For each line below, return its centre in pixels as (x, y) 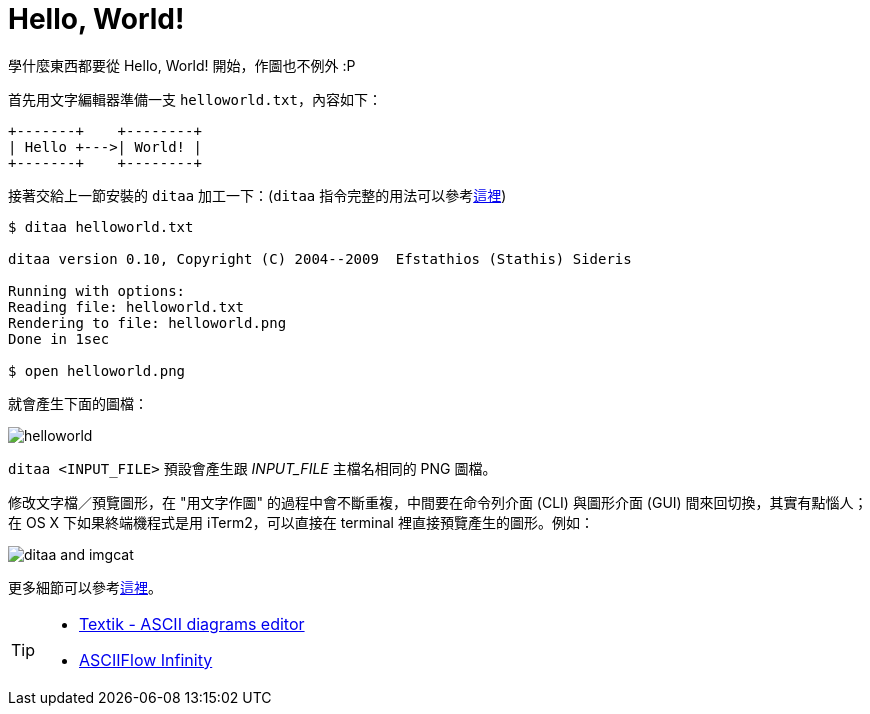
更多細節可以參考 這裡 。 (85, 587)
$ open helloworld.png (97, 370)
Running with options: (97, 290)
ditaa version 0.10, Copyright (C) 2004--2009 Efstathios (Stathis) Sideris (320, 258)
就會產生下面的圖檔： (78, 403)
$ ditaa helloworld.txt (101, 226)
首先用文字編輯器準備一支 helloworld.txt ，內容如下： (195, 99)
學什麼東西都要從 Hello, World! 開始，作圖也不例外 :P (182, 65)
